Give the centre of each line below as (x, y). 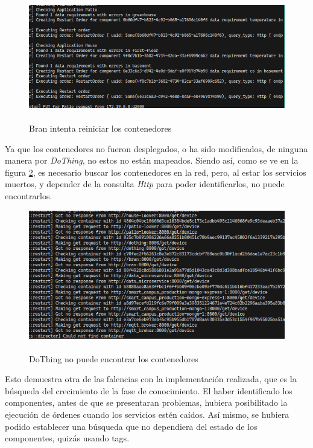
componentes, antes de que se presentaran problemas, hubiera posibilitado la (146, 402)
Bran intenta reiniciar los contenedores (100, 128)
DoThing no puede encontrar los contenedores (114, 358)
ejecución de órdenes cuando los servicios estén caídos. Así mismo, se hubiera (147, 414)
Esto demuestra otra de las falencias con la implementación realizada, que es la (151, 379)
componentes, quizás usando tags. (67, 438)
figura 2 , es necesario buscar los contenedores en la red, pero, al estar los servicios (156, 172)
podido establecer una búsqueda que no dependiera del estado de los (131, 426)
